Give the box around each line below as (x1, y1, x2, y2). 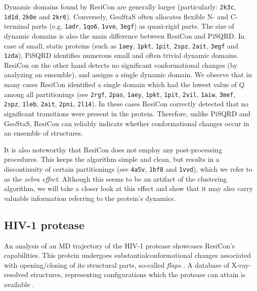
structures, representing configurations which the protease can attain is (30, 269, 246, 280)
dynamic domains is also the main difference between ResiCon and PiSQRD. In (4, 30, 245, 41)
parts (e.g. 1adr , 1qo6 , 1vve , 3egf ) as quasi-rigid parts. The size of (32, 21, 234, 31)
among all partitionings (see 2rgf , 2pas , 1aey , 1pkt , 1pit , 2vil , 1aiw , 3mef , (4, 89, 236, 99)
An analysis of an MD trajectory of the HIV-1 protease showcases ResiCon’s (4, 240, 235, 250)
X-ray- (231, 259, 251, 270)
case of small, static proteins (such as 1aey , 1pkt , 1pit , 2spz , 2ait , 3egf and (4, 40, 239, 50)
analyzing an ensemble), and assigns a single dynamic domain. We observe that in (4, 69, 252, 80)
